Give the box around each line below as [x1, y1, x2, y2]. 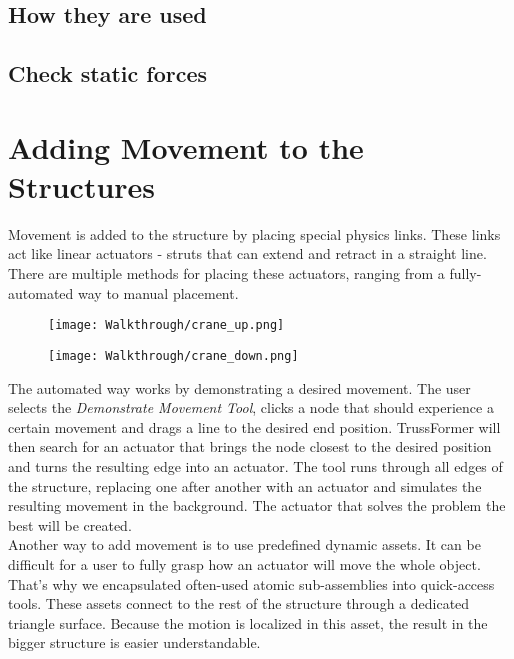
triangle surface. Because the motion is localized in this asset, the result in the [8, 612, 488, 633]
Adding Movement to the [8, 126, 364, 167]
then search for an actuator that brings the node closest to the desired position [8, 436, 492, 457]
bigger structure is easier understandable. [8, 632, 261, 653]
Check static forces [8, 58, 208, 89]
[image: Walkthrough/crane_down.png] [48, 348, 299, 363]
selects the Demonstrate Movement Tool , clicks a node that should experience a [8, 397, 494, 418]
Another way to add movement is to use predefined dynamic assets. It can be [8, 534, 481, 555]
